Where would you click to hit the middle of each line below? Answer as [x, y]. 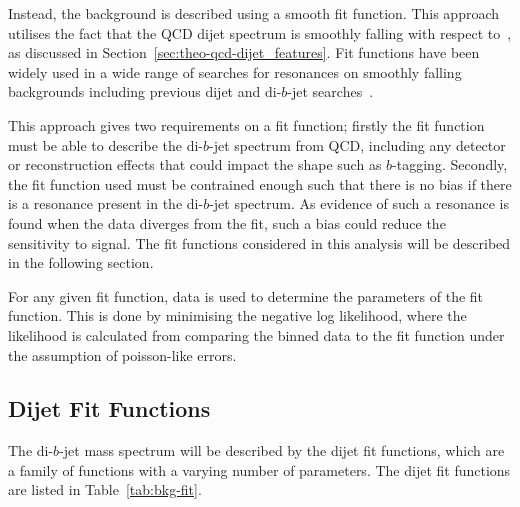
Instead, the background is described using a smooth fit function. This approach [254, 13]
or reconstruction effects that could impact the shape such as [195, 164]
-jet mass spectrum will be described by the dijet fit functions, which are [282, 450]
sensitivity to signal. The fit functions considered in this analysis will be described [259, 242]
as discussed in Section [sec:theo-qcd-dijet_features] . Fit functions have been [244, 52]
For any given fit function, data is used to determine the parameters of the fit [246, 295]
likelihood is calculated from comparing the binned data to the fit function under [256, 334]
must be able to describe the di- [106, 144]
